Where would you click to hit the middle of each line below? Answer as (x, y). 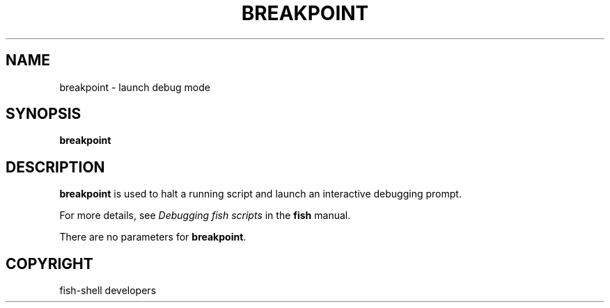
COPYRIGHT (49, 264)
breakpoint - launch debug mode (135, 87)
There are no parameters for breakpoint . (153, 237)
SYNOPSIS (44, 114)
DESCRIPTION (55, 167)
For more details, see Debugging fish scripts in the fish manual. (205, 216)
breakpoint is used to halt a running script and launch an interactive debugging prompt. (260, 194)
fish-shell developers (108, 291)
